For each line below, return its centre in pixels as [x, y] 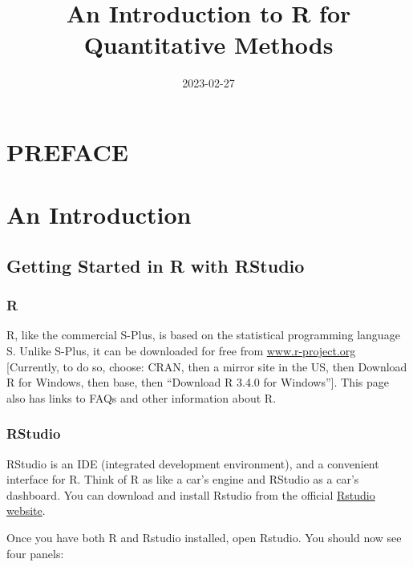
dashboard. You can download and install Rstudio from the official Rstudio [191, 494]
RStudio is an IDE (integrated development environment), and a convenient [193, 463]
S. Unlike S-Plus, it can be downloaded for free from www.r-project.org [181, 351]
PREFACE [67, 151]
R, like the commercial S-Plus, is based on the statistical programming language [203, 335]
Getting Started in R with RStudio [156, 265]
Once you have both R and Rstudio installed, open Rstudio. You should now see [204, 538]
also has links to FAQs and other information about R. [142, 397]
